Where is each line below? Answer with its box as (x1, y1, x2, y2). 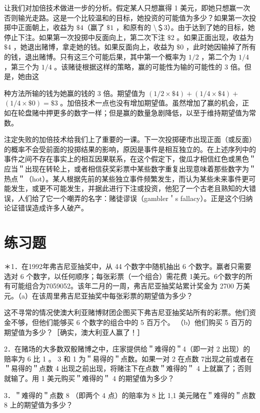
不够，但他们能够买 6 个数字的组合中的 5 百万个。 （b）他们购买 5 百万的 (10, 316, 252, 327)
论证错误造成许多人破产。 (4, 202, 88, 213)
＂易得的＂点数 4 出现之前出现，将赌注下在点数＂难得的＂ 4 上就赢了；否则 (4, 363, 251, 373)
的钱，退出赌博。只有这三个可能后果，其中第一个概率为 (4, 51, 186, 61)
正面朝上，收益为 (17, 22, 74, 32)
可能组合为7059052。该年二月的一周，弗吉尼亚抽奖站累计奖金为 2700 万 (10, 280, 243, 291)
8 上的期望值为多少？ (4, 399, 73, 410)
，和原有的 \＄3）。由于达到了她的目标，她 (116, 22, 255, 32)
